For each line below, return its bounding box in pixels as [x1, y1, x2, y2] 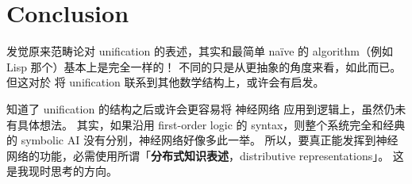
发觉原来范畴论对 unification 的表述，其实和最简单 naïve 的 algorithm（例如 [6, 43, 393, 59]
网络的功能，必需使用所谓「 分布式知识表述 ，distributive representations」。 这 [6, 147, 404, 163]
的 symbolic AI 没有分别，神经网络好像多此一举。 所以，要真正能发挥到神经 [6, 132, 399, 148]
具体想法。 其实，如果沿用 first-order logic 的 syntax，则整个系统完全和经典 [17, 116, 406, 132]
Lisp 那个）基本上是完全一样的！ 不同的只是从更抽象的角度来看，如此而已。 [6, 58, 402, 75]
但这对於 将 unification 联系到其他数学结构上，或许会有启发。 [6, 74, 325, 90]
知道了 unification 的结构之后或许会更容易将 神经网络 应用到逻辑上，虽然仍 [6, 100, 395, 117]
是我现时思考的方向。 [6, 163, 117, 179]
